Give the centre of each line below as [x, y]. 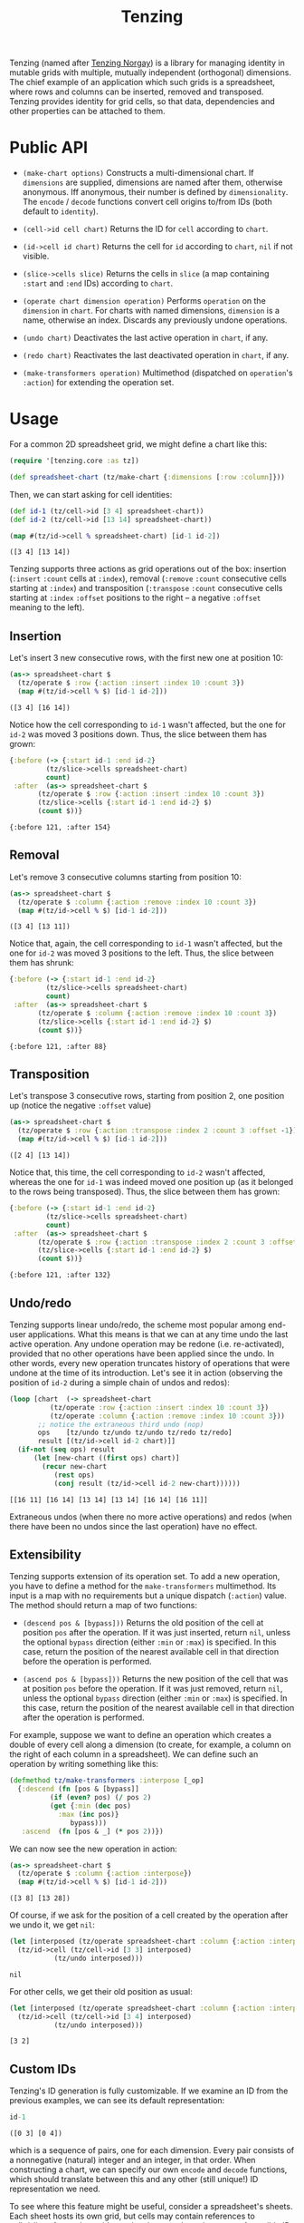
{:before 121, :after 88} [58, 1046]
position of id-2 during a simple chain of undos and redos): [120, 1382]
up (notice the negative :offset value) [81, 1106]
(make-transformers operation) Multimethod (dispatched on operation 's [157, 373]
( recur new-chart [74, 1466]
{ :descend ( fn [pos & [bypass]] [79, 1789]
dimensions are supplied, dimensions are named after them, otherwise [152, 182]
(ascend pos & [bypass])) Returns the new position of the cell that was [155, 1679]
